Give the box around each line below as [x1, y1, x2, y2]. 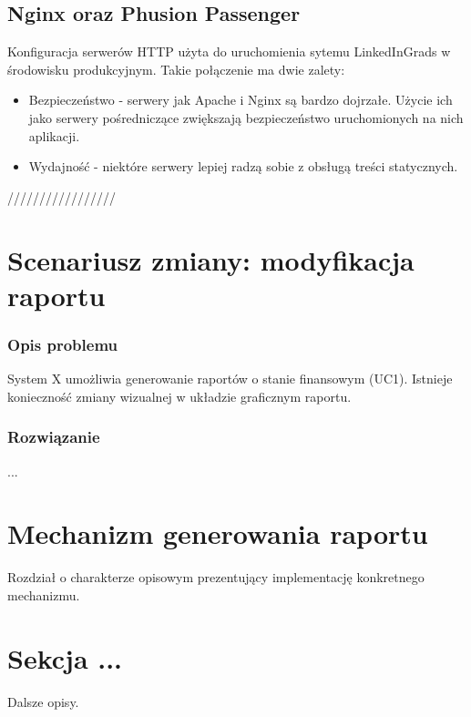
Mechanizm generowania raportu [7, 515, 428, 552]
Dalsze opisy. [7, 691, 79, 711]
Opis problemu [7, 333, 118, 355]
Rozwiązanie [7, 425, 100, 448]
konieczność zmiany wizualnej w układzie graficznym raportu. [7, 386, 352, 405]
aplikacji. [28, 126, 80, 145]
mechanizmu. [7, 585, 80, 604]
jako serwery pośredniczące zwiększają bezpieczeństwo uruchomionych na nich [28, 108, 464, 127]
